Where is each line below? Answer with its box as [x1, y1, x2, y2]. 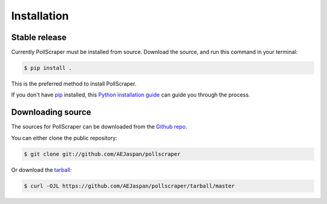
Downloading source [11, 107, 91, 118]
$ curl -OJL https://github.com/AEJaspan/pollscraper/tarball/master [24, 182, 235, 189]
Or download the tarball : [11, 166, 72, 173]
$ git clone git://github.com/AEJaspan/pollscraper [24, 151, 181, 157]
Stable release [11, 32, 67, 42]
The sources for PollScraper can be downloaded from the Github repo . [11, 123, 188, 131]
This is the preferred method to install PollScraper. [11, 80, 137, 87]
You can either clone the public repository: [11, 134, 117, 141]
